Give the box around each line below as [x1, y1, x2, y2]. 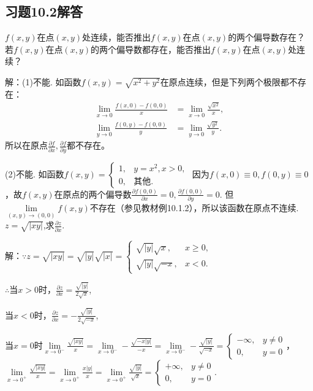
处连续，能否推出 [82, 31, 151, 44]
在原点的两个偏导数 [54, 187, 132, 200]
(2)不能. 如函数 [5, 167, 64, 180]
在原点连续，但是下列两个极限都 [160, 75, 289, 88]
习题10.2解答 [5, 2, 83, 21]
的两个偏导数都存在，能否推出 [91, 42, 211, 55]
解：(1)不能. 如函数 [5, 75, 81, 88]
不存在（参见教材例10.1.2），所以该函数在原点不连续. [89, 201, 299, 214]
